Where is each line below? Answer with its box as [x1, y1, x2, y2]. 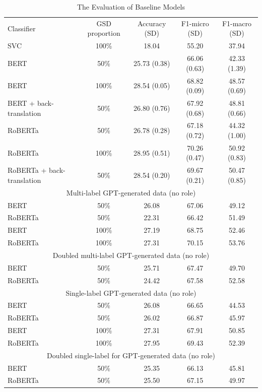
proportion [87, 28, 120, 38]
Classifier [8, 23, 36, 33]
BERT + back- [8, 98, 54, 108]
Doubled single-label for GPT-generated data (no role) [47, 350, 215, 360]
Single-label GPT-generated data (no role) [65, 287, 196, 298]
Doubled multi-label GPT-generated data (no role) [52, 249, 210, 260]
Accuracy [137, 18, 166, 28]
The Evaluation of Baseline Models [77, 2, 185, 12]
